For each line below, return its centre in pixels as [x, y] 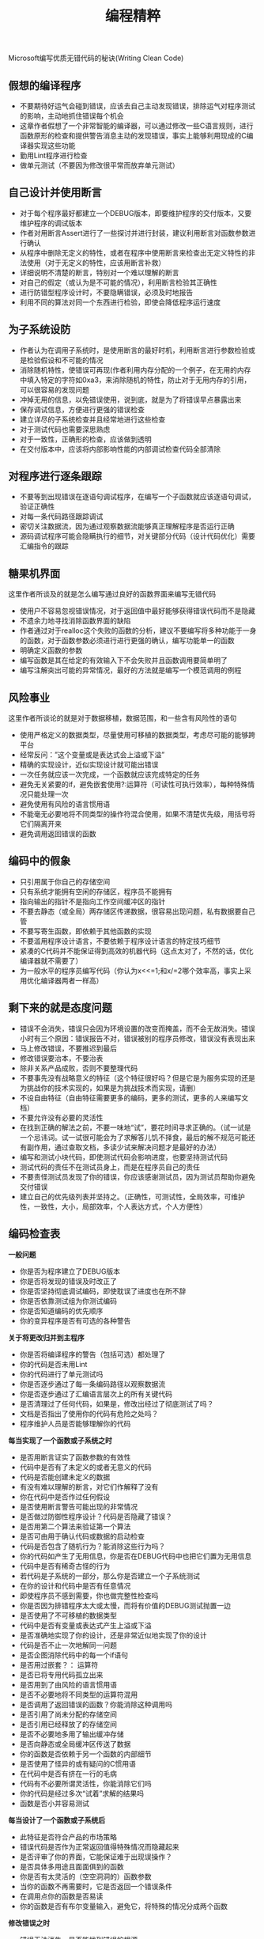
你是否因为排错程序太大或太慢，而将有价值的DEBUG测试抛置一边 [125, 1605]
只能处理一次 [47, 794]
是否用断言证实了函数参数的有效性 [75, 1457]
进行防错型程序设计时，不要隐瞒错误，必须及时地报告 [106, 292]
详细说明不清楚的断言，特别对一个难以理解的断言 [99, 272]
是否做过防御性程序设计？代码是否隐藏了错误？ [96, 1517]
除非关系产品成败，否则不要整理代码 [79, 1068]
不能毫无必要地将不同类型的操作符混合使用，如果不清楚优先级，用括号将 [137, 814]
